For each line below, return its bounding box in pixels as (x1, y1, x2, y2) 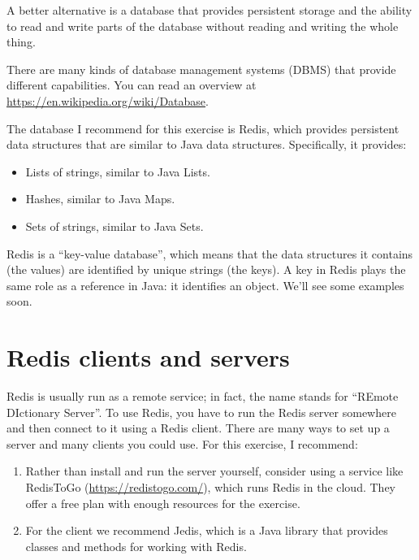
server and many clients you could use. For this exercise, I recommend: (6, 435, 358, 452)
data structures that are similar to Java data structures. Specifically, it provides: (6, 136, 407, 153)
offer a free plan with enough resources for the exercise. (25, 494, 300, 511)
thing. (6, 33, 36, 50)
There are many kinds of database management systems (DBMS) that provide (6, 60, 396, 77)
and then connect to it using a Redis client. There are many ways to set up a (6, 419, 390, 436)
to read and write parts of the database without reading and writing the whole (6, 17, 399, 34)
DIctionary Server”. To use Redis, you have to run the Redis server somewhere (6, 403, 396, 420)
